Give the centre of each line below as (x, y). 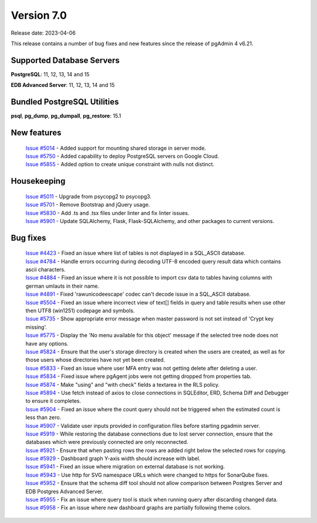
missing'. (36, 327)
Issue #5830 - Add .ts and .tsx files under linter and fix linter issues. (107, 213)
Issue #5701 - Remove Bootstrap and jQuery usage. (88, 205)
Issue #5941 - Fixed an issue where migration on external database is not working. (125, 467)
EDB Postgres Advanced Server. (65, 491)
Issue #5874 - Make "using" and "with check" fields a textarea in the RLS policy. (123, 384)
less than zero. (43, 417)
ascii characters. (45, 269)
